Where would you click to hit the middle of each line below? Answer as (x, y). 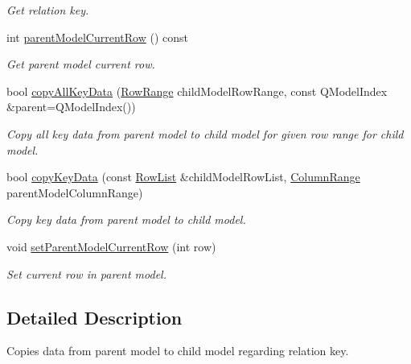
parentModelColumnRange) (75, 192)
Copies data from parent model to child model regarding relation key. (178, 351)
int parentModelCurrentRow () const (97, 37)
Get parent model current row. (81, 64)
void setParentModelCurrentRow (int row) (111, 246)
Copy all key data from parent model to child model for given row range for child (205, 133)
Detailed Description (95, 317)
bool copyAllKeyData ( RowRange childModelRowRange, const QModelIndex (197, 91)
